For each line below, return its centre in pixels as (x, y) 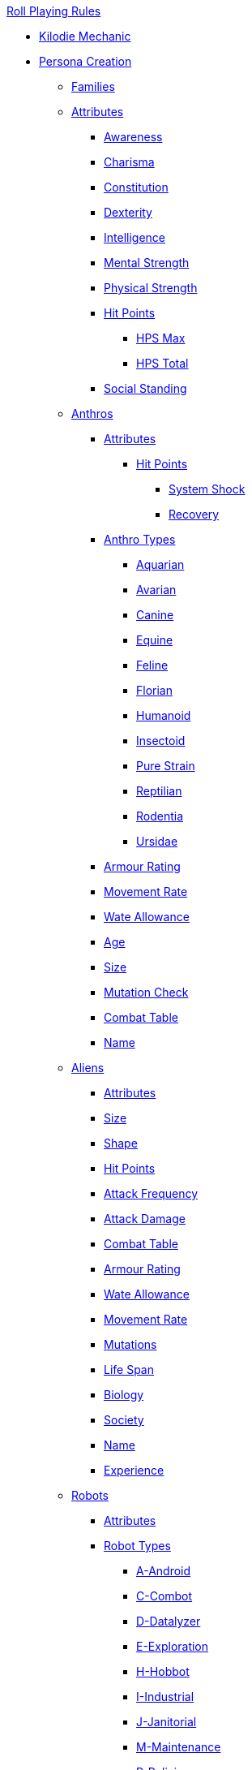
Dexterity (128, 212)
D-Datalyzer (169, 1621)
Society (124, 1420)
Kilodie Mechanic (85, 36)
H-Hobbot (163, 1671)
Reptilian (159, 791)
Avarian (156, 590)
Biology (124, 1395)
